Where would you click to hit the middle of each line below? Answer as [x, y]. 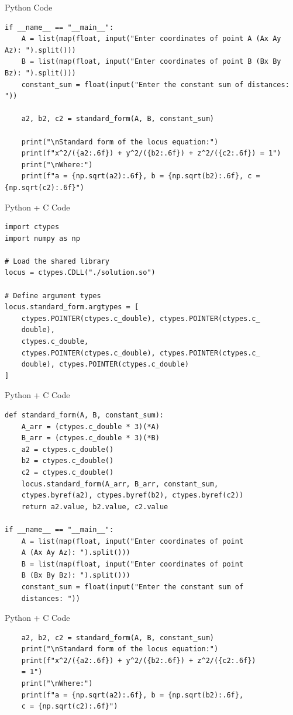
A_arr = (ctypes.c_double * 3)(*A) [90, 426]
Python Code [29, 7]
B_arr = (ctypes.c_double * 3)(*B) [90, 438]
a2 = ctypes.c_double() [68, 449]
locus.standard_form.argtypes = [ [72, 307]
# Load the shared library [57, 261]
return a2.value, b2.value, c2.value [95, 507]
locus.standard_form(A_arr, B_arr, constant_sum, [120, 484]
